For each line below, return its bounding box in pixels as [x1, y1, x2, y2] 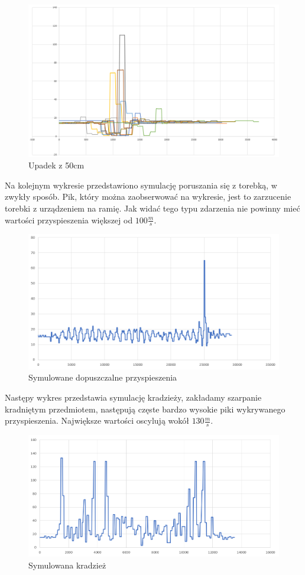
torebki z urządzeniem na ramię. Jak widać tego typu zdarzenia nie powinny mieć [5, 202, 300, 214]
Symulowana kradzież [28, 558, 106, 571]
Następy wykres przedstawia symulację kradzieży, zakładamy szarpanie [5, 391, 262, 403]
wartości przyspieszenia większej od [5, 213, 133, 226]
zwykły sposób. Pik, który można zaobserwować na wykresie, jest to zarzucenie [5, 190, 291, 203]
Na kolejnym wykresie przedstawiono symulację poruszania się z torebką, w [5, 178, 277, 191]
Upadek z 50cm [28, 159, 85, 171]
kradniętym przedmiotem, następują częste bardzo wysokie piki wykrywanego [5, 402, 285, 415]
